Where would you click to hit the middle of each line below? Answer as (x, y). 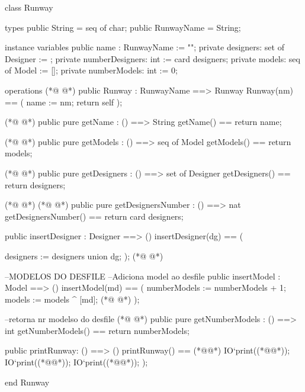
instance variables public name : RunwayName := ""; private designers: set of (145, 47)
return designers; (35, 184)
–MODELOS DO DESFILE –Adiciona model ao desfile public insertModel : (143, 276)
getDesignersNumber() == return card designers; (94, 216)
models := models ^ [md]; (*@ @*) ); (72, 299)
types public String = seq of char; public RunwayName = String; (123, 27)
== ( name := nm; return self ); (64, 102)
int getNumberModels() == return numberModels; (97, 330)
